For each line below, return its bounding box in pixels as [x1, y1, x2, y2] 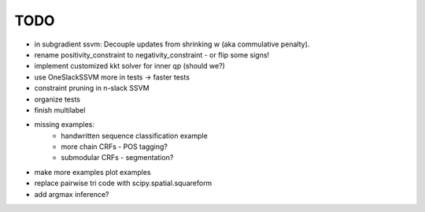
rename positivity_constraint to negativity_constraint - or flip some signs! [34, 50, 270, 59]
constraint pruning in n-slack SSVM [34, 84, 150, 93]
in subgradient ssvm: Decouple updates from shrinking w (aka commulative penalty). [34, 39, 310, 49]
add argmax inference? [34, 189, 109, 199]
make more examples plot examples [34, 167, 151, 177]
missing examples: [34, 120, 94, 129]
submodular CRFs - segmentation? [61, 153, 174, 162]
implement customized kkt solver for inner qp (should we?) [34, 61, 226, 71]
